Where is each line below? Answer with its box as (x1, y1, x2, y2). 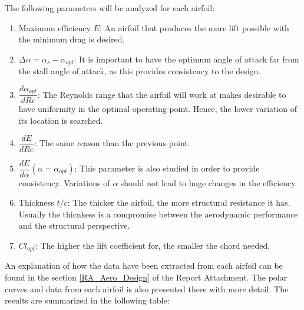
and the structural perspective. (18, 219, 130, 232)
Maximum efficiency (18, 21, 91, 34)
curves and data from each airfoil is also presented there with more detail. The (5, 282, 289, 295)
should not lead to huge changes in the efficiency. (120, 176, 298, 189)
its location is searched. (18, 114, 103, 126)
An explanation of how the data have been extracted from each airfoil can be (5, 259, 283, 272)
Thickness (18, 196, 54, 209)
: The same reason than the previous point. (34, 136, 190, 149)
